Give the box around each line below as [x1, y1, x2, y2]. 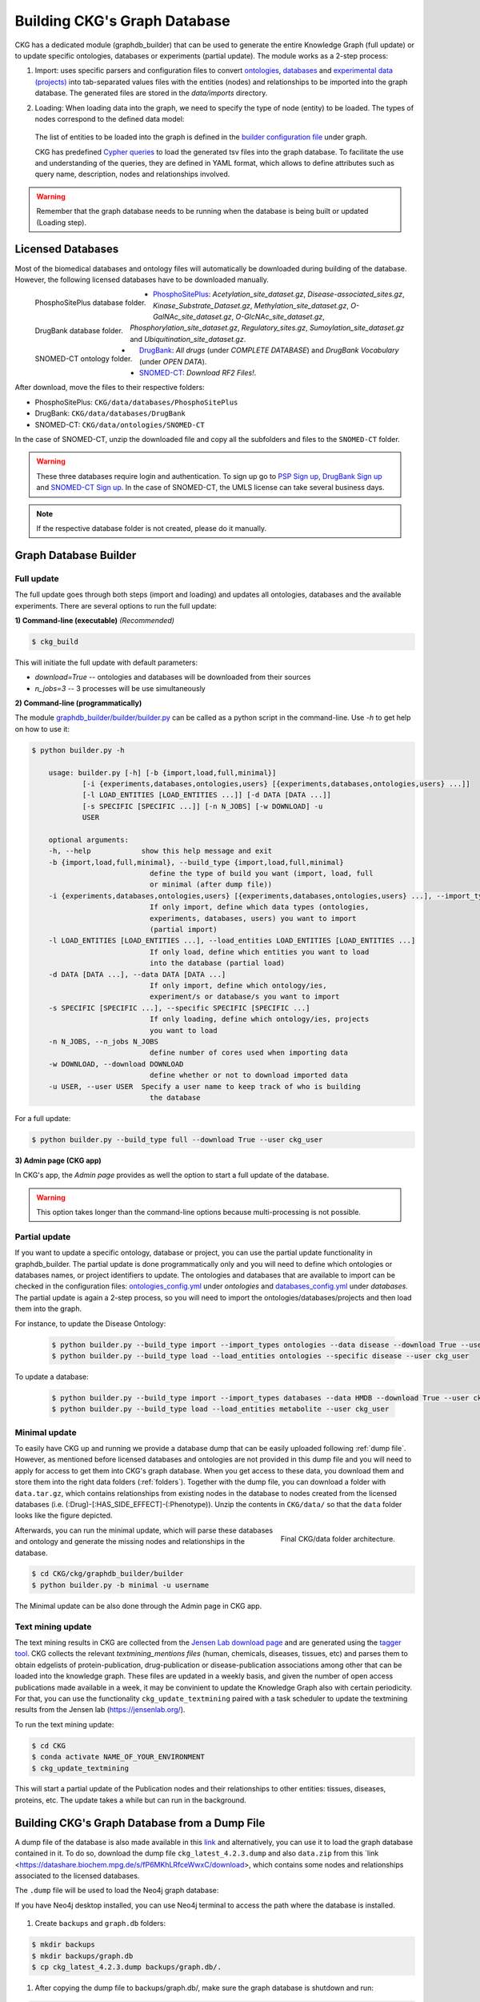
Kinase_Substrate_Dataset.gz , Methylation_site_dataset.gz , [152, 300, 350, 310]
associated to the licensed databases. [14, 1871, 140, 1880]
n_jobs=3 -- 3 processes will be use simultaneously [34, 683, 206, 693]
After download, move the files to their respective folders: [14, 383, 205, 392]
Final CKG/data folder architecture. [280, 1534, 395, 1543]
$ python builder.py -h [31, 746, 126, 754]
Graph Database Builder [14, 549, 137, 562]
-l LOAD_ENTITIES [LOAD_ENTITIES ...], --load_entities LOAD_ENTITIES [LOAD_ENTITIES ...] [48, 936, 416, 945]
